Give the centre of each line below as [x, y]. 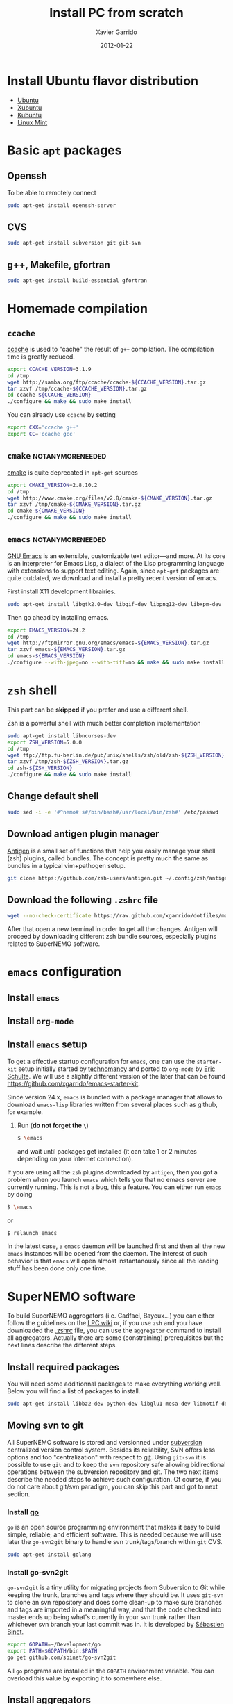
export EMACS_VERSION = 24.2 [46, 630]
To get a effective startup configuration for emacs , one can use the [101, 1061]
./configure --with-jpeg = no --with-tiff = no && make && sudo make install [116, 663]
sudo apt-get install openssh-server [62, 205]
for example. [25, 1112]
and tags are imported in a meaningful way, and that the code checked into [114, 1609]
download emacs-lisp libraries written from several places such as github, [113, 1104]
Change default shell [53, 796]
